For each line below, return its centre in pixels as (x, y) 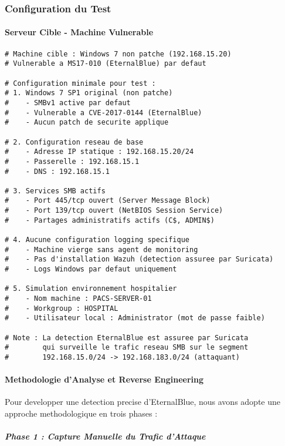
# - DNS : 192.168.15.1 (57, 171)
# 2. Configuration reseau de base (74, 142)
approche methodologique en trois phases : (81, 413)
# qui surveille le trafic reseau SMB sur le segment (127, 348)
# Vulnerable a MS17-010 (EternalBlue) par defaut (106, 64)
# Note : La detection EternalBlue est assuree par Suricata (127, 338)
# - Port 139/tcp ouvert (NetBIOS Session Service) (114, 211)
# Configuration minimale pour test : (80, 83)
